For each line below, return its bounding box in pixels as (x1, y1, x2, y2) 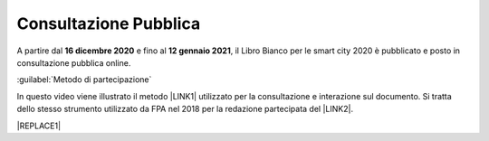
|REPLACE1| (16, 120, 62, 131)
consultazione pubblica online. (16, 57, 131, 68)
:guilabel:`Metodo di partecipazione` (16, 74, 152, 85)
